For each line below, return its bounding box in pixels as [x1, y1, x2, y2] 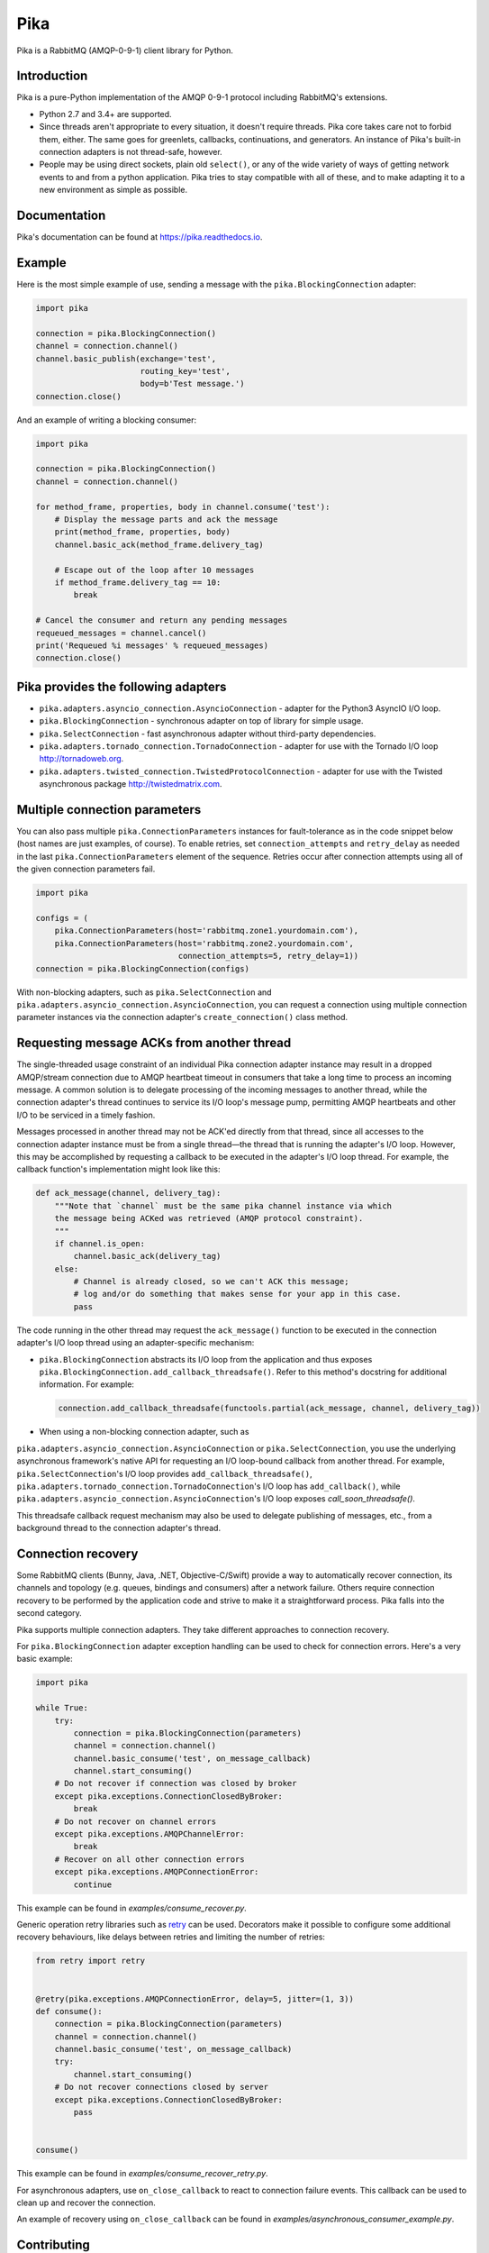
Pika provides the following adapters [16, 679, 227, 694]
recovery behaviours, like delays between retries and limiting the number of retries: [16, 1931, 326, 1942]
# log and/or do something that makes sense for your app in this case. [73, 1289, 402, 1300]
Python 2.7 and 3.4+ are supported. [39, 108, 172, 119]
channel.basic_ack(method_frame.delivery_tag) [54, 539, 265, 550]
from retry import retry [35, 1956, 146, 1966]
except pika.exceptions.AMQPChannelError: [54, 1829, 245, 1839]
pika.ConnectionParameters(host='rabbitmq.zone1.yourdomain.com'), [54, 926, 359, 936]
